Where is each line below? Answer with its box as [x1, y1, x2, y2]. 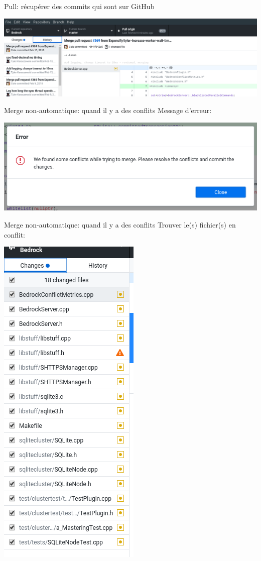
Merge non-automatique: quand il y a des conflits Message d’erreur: [4, 105, 212, 116]
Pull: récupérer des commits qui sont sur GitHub [4, 1, 155, 11]
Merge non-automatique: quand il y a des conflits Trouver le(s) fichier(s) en [4, 219, 236, 230]
